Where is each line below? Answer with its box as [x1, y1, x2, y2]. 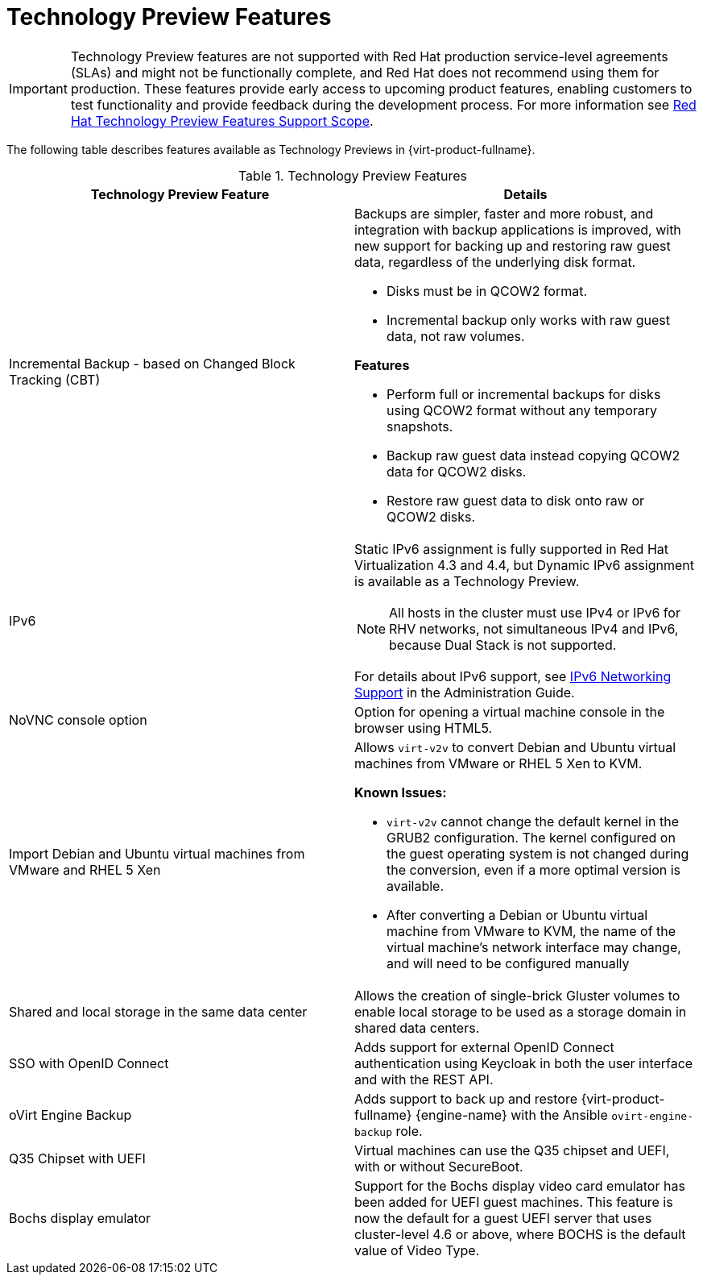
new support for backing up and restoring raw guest [354, 237, 671, 254]
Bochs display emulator [9, 1209, 151, 1226]
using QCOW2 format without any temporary [387, 401, 658, 418]
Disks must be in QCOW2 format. [387, 282, 588, 299]
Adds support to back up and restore [354, 1090, 577, 1107]
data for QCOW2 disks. [387, 463, 527, 480]
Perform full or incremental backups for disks [387, 385, 661, 402]
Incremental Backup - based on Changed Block [9, 355, 296, 372]
